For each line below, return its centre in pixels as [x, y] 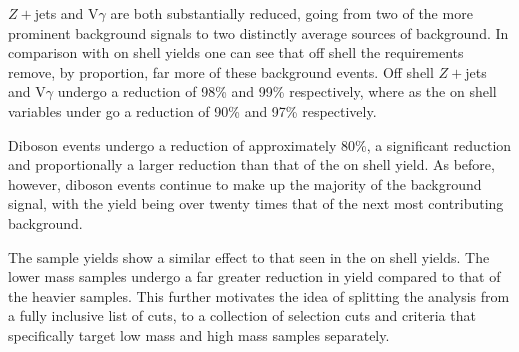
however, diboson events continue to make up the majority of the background [245, 183]
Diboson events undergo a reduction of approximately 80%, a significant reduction [260, 144]
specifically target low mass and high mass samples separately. [199, 334]
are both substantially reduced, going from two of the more [291, 13]
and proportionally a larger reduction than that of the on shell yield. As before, [251, 164]
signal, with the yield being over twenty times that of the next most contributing [256, 203]
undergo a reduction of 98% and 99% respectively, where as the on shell [277, 91]
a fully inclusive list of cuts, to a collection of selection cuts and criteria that [242, 315]
